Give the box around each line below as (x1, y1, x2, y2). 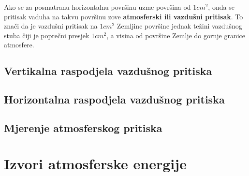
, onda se (208, 2, 234, 12)
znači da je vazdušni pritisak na (4, 21, 98, 31)
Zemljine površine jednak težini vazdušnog (117, 21, 242, 31)
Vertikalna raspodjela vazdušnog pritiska (4, 63, 212, 78)
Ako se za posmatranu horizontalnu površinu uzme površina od (4, 2, 191, 12)
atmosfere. (4, 40, 34, 50)
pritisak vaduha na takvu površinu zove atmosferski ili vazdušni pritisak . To (4, 11, 243, 21)
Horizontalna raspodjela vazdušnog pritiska (4, 92, 225, 107)
